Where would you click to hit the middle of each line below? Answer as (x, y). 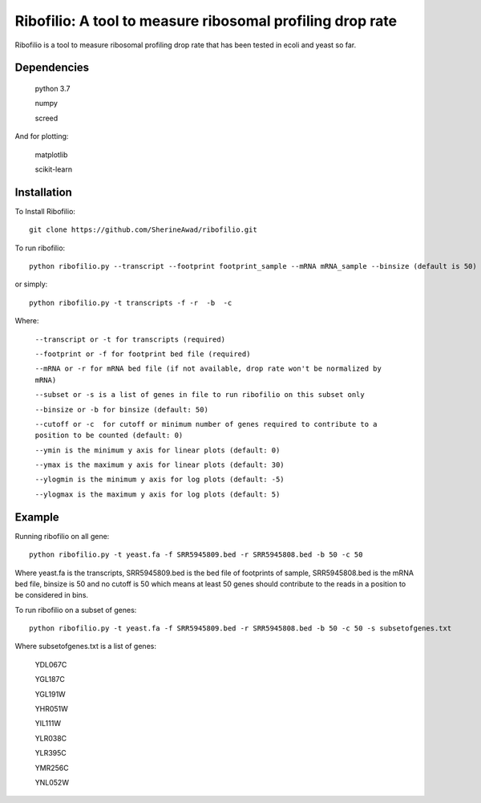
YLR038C (51, 738)
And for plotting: (42, 136)
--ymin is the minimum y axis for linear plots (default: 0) (158, 450)
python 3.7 (53, 88)
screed (46, 118)
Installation (43, 192)
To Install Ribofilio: (45, 211)
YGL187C (50, 679)
